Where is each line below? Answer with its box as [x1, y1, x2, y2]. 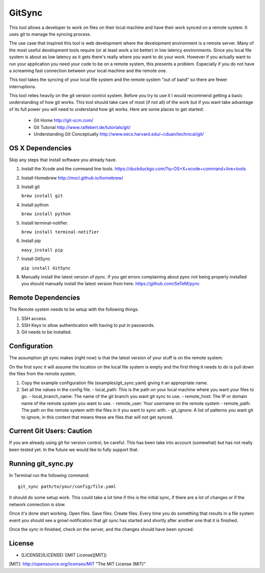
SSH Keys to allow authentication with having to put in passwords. [21, 323, 155, 328]
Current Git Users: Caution [9, 427, 92, 435]
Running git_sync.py [9, 459, 74, 468]
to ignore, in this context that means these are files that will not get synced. [21, 414, 174, 420]
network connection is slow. [9, 501, 66, 507]
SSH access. [21, 315, 48, 321]
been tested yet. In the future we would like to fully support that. [9, 447, 139, 452]
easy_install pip [21, 247, 63, 252]
